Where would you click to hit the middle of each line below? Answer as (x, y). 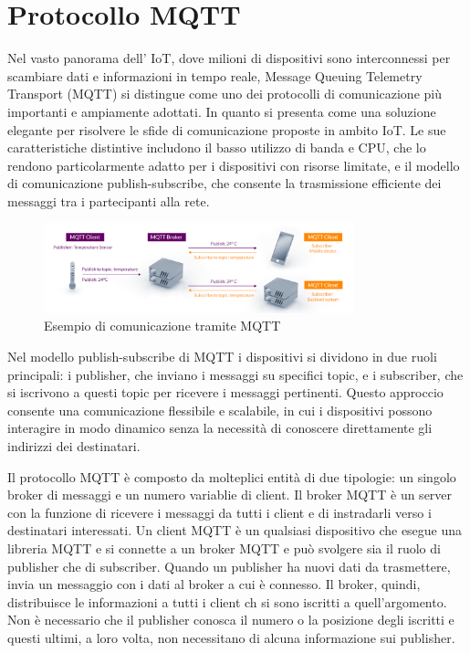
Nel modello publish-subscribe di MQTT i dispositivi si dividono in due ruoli (222, 357)
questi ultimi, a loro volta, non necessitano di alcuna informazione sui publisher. (231, 637)
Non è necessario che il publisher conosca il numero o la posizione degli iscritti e (231, 620)
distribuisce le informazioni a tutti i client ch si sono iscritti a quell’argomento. (227, 601)
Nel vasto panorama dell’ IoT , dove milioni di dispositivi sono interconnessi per (229, 58)
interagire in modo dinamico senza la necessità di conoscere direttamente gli (220, 428)
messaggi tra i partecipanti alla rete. (109, 200)
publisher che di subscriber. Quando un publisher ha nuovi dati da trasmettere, (229, 566)
